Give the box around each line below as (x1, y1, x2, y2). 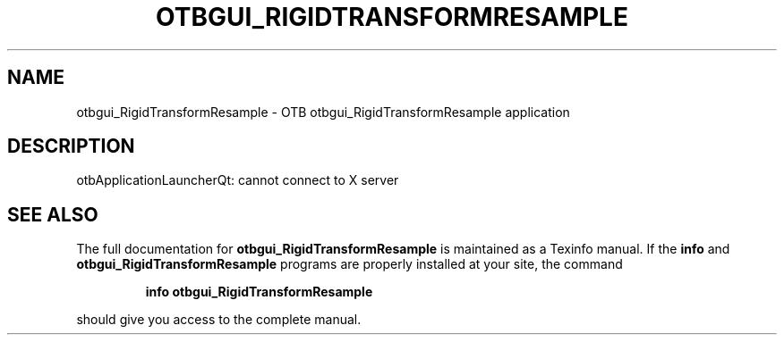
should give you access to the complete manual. (76, 312, 362, 328)
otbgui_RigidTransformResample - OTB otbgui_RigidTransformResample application (76, 104, 570, 120)
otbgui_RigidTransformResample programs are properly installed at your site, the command (76, 256, 623, 272)
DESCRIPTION (7, 135, 135, 158)
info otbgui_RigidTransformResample (145, 284, 373, 300)
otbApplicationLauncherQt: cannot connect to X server (76, 172, 399, 188)
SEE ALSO (7, 203, 98, 226)
